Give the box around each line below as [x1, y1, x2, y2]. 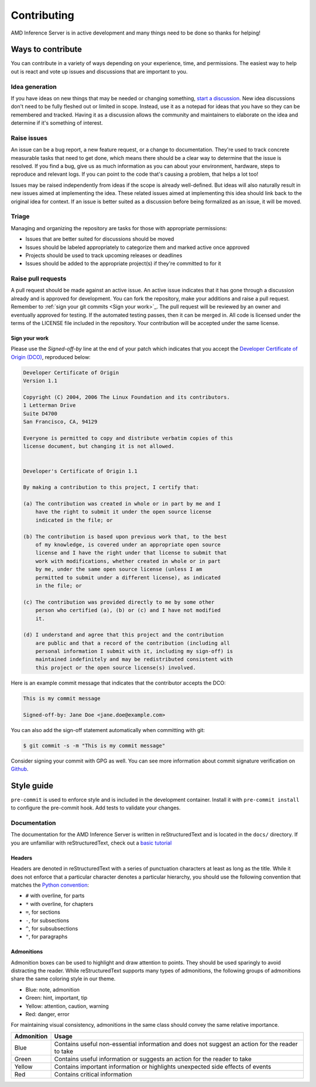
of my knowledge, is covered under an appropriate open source [35, 542, 221, 548]
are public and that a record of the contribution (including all [35, 640, 231, 647]
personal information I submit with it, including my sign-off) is [35, 648, 233, 655]
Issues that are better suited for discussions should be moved [25, 235, 174, 242]
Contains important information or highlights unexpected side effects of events [54, 1062, 272, 1071]
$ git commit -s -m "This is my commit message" [23, 742, 166, 749]
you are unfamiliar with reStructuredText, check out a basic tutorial [11, 839, 172, 846]
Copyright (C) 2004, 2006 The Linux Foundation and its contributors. [23, 394, 231, 401]
